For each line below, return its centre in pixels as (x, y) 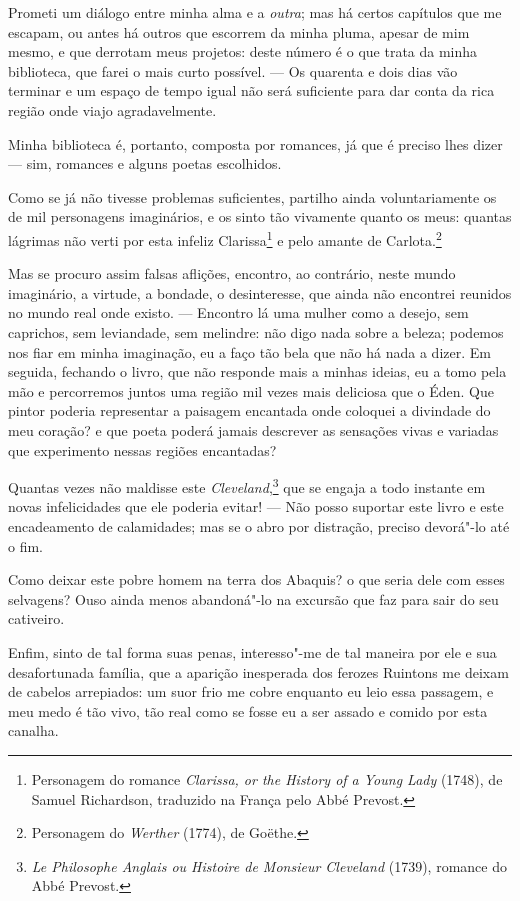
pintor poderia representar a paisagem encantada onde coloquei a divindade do (249, 410)
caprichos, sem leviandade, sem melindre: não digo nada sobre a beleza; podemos (256, 331)
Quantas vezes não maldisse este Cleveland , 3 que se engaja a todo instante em (247, 485)
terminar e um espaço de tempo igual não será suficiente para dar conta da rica (251, 90)
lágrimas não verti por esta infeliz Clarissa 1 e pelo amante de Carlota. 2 (225, 238)
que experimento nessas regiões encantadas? (142, 449)
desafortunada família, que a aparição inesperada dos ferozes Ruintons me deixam (258, 671)
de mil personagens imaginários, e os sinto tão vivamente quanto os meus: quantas (260, 216)
